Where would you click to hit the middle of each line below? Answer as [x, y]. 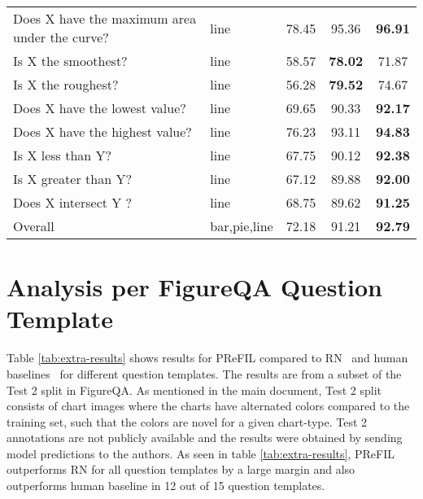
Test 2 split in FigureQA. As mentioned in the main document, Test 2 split [194, 390]
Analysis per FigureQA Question [194, 287]
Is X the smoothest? [70, 61]
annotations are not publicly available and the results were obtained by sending [205, 438]
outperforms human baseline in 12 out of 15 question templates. [166, 486]
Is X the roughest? [66, 84]
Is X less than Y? [63, 155]
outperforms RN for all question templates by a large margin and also [181, 469]
